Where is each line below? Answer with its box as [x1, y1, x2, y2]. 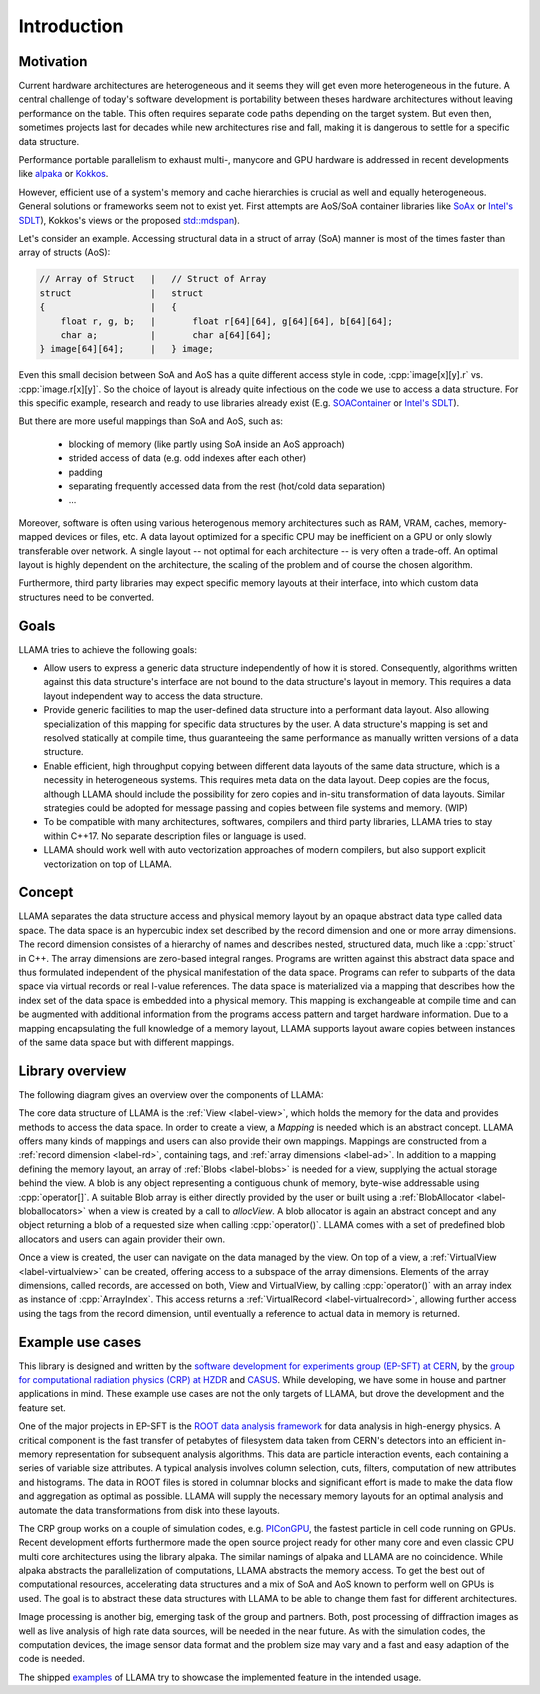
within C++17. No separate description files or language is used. [43, 830, 307, 842]
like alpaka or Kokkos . [18, 168, 109, 180]
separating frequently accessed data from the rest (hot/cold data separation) [68, 480, 386, 492]
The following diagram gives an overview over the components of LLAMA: [18, 1088, 324, 1100]
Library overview [18, 1062, 127, 1079]
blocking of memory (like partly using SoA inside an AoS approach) [68, 438, 345, 450]
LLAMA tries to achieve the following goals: [18, 643, 197, 655]
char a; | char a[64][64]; [60, 329, 272, 340]
